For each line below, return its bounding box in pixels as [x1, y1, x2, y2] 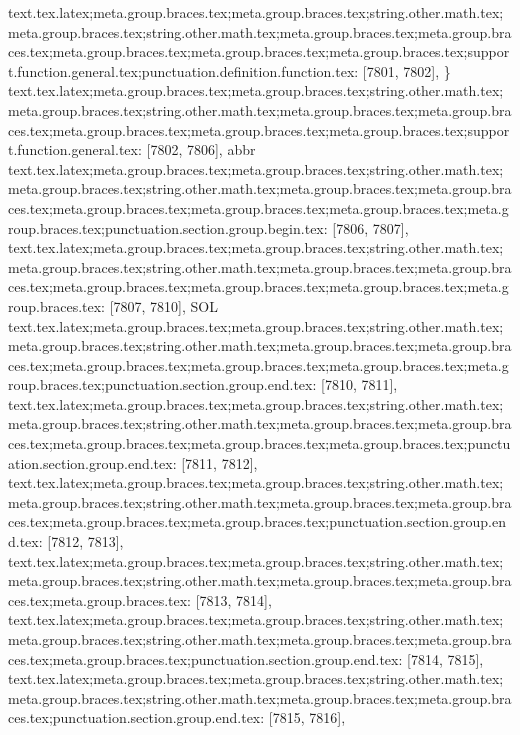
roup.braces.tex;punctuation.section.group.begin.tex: [8, 217, 328, 238]
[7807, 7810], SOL [109, 295, 218, 316]
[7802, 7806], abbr [146, 139, 256, 160]
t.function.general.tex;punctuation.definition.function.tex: [8, 60, 359, 81]
